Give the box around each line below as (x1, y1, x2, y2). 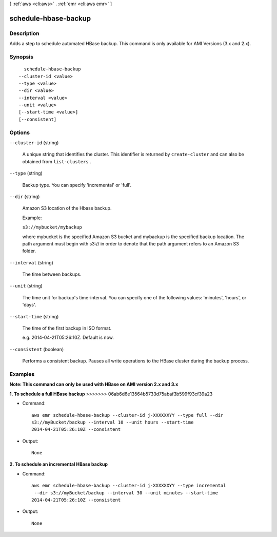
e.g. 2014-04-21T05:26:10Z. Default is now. (22, 334, 114, 341)
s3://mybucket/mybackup (22, 224, 82, 231)
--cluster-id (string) (9, 139, 59, 146)
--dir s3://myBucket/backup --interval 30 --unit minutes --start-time (34, 490, 218, 495)
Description (9, 30, 39, 37)
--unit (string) (9, 283, 43, 289)
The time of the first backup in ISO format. (22, 325, 112, 331)
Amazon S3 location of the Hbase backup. (22, 205, 112, 212)
